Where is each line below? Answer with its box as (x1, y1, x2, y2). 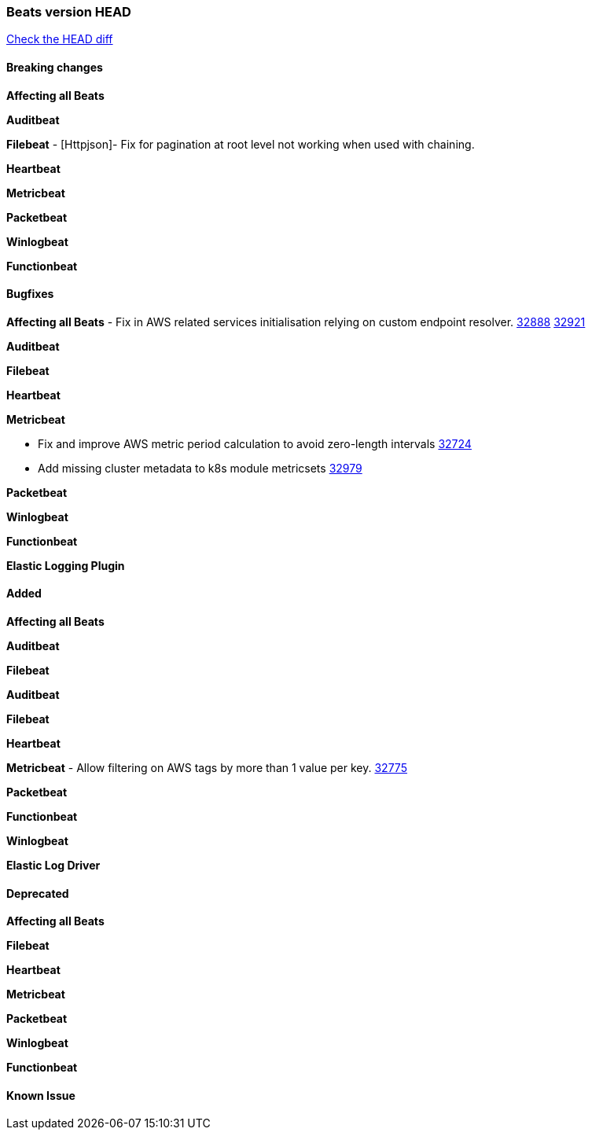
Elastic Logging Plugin (6, 558, 125, 572)
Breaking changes (6, 60, 103, 74)
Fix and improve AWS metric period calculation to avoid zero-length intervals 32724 (38, 436, 472, 450)
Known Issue (6, 1088, 75, 1102)
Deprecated (6, 886, 69, 900)
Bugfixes (6, 287, 54, 301)
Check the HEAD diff (6, 32, 113, 46)
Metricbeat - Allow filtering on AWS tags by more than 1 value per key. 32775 (6, 761, 407, 775)
